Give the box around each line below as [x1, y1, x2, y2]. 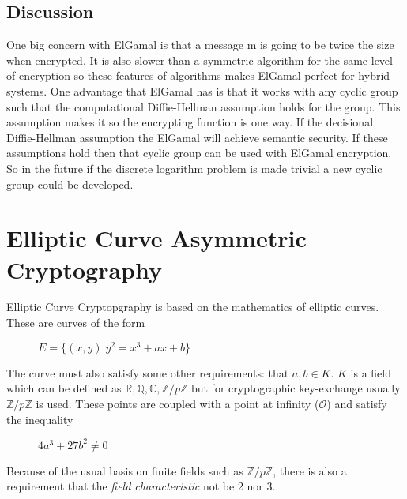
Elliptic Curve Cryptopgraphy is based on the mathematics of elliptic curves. [6, 298, 379, 315]
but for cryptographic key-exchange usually [190, 380, 401, 396]
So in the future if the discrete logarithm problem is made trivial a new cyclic [6, 159, 383, 176]
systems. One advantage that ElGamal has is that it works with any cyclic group [6, 82, 398, 99]
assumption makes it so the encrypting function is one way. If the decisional [6, 114, 374, 130]
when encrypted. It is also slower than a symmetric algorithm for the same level [6, 51, 393, 68]
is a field [350, 364, 392, 381]
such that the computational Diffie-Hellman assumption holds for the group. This [6, 98, 401, 114]
